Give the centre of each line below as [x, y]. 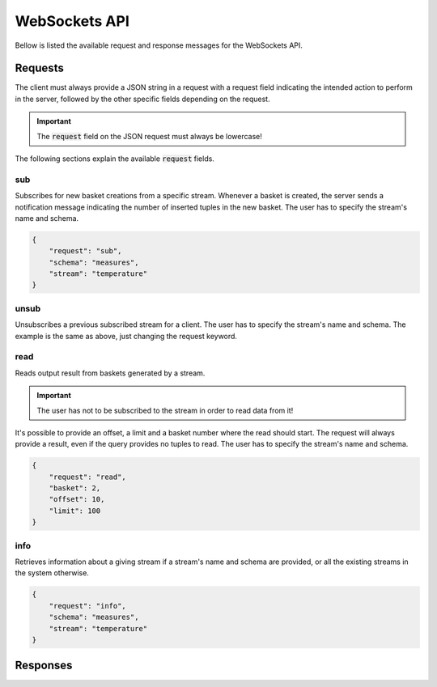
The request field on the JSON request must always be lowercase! [150, 136]
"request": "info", [88, 606]
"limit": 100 [75, 511]
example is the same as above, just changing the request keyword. [126, 336]
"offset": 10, [77, 499]
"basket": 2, [75, 488]
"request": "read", [88, 477]
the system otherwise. [52, 573]
